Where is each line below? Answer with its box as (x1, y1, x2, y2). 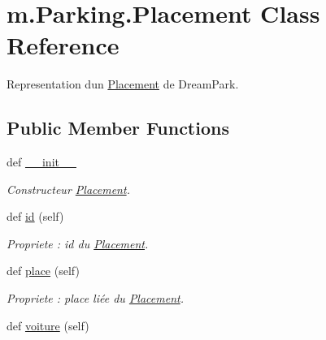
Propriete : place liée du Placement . (7, 290, 184, 307)
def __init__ (7, 153, 76, 170)
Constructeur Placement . (7, 180, 130, 197)
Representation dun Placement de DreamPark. (7, 75, 239, 93)
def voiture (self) (7, 316, 89, 334)
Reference (7, 28, 120, 62)
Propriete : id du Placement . (7, 235, 149, 252)
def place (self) (7, 262, 80, 279)
